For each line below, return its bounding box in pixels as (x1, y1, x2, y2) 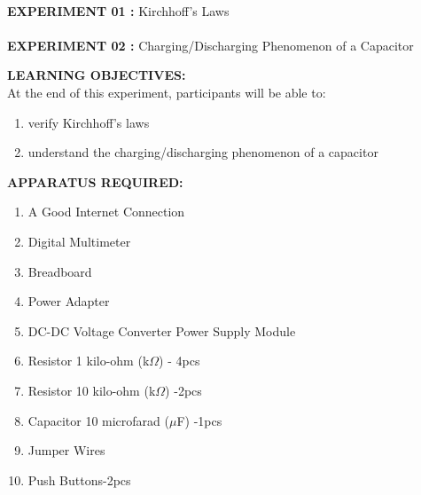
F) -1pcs (176, 411, 222, 429)
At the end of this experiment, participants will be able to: (7, 82, 326, 101)
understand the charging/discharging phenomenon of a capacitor (27, 143, 378, 161)
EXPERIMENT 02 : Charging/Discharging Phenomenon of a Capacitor (7, 35, 414, 54)
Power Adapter (27, 292, 110, 310)
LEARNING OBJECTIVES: (7, 66, 186, 84)
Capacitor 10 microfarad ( (27, 411, 169, 429)
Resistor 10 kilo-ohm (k (27, 381, 156, 399)
